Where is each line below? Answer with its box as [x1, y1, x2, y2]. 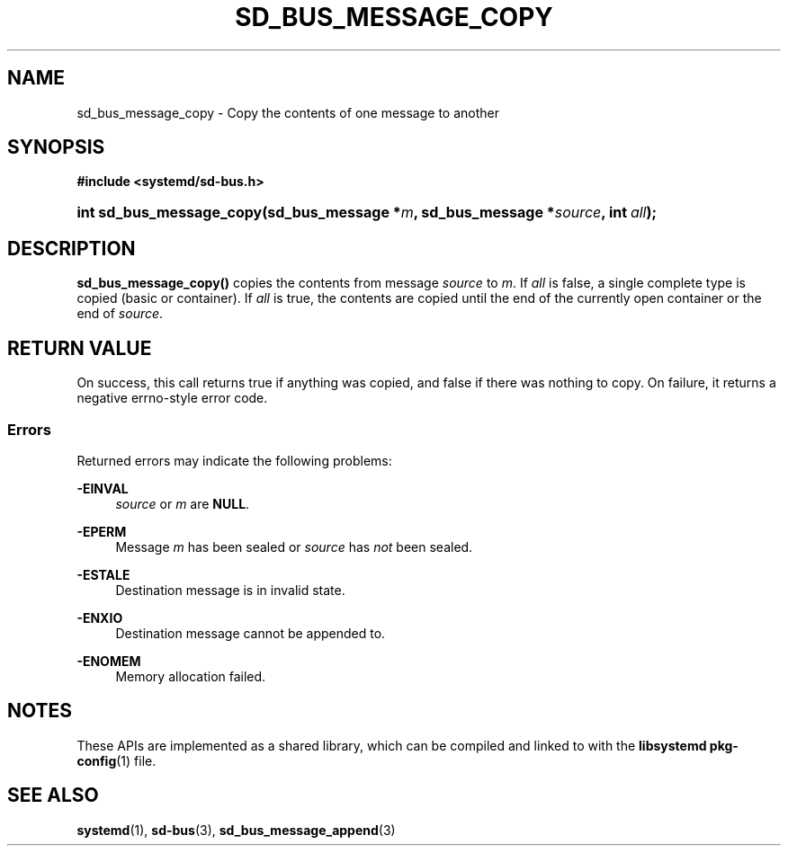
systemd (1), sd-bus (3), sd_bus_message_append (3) [76, 822, 396, 838]
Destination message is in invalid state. [115, 582, 345, 598]
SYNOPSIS [7, 136, 105, 159]
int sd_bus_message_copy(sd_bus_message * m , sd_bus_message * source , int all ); [76, 203, 658, 222]
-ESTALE [76, 566, 130, 582]
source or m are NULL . [115, 495, 250, 511]
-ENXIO [76, 609, 123, 626]
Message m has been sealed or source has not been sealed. [115, 538, 473, 555]
